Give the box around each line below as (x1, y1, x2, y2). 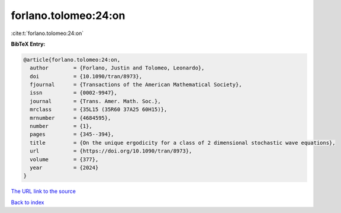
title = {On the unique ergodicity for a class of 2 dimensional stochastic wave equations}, (30, 139, 336, 146)
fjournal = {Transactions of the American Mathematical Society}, (30, 81, 242, 88)
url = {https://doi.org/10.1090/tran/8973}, (30, 148, 192, 154)
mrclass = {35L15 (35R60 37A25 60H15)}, (30, 106, 168, 113)
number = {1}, (30, 123, 93, 130)
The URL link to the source (11, 187, 76, 195)
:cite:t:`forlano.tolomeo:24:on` (11, 30, 84, 37)
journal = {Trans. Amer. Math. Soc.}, (30, 98, 161, 104)
